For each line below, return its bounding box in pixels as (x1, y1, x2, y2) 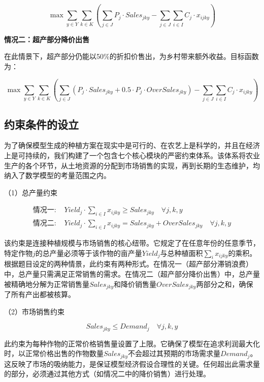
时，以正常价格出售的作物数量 (4, 348, 104, 359)
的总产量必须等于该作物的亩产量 (35, 247, 142, 258)
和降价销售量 (114, 278, 157, 289)
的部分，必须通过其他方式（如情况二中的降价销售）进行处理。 (4, 368, 210, 379)
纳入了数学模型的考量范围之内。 (4, 170, 111, 181)
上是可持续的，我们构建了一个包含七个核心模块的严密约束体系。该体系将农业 (4, 150, 260, 161)
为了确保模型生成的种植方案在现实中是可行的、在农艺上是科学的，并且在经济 (4, 140, 260, 151)
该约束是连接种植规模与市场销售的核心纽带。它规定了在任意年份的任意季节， (4, 238, 260, 248)
